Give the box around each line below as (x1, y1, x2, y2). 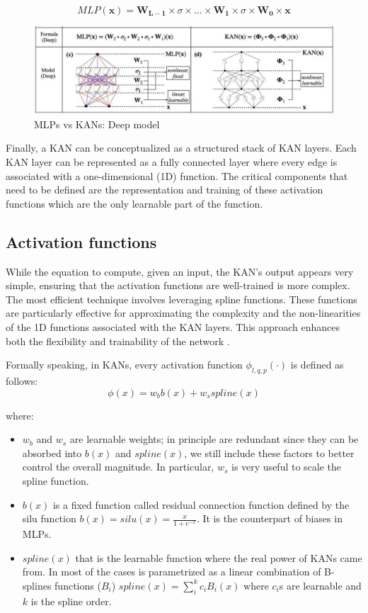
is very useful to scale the (231, 459, 342, 474)
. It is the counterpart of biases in (196, 511, 343, 526)
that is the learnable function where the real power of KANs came (75, 550, 362, 565)
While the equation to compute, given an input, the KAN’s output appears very (6, 264, 354, 279)
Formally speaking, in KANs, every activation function (6, 357, 243, 372)
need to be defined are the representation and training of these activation (6, 182, 323, 197)
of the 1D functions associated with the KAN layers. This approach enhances (6, 319, 340, 334)
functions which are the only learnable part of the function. (6, 196, 263, 210)
